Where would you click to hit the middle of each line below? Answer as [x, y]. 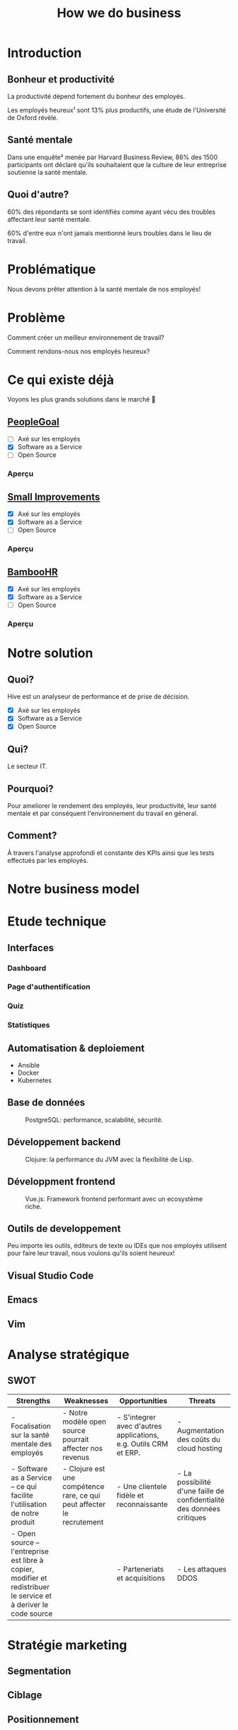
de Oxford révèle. [33, 118]
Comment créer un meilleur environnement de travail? [86, 337]
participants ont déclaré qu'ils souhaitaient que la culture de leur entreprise [117, 164]
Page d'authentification [49, 987]
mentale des [32, 1444]
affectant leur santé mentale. [49, 219]
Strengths [33, 1400]
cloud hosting [200, 1448]
